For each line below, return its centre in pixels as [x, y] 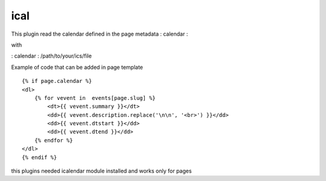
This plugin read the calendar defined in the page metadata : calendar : [100, 34]
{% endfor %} [53, 140]
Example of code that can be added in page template [77, 67]
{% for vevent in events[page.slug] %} [95, 98]
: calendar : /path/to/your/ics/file [51, 56]
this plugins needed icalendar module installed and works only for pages [101, 171]
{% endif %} [40, 157]
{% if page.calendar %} [57, 81]
